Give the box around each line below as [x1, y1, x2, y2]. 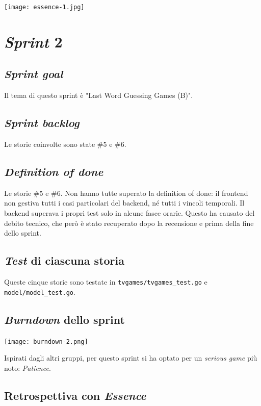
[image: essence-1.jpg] [4, 4, 85, 11]
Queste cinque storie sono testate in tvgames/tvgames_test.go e [4, 276, 207, 287]
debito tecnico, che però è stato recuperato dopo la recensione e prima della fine [4, 217, 254, 228]
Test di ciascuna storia [4, 252, 125, 268]
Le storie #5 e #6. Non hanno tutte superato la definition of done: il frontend [4, 187, 248, 198]
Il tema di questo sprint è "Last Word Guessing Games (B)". [4, 90, 193, 100]
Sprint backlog [4, 115, 80, 131]
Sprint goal [4, 66, 63, 82]
